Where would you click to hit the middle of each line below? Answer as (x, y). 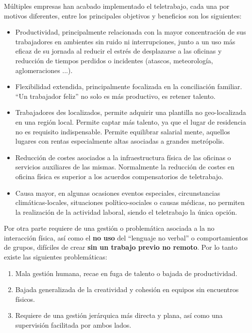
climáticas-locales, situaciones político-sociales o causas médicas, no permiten (130, 202)
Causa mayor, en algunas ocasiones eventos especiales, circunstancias (118, 193)
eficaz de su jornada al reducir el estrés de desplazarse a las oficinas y (118, 51)
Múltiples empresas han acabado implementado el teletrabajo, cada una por (117, 6)
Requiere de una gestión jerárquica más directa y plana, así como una (119, 315)
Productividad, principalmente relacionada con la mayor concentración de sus (131, 32)
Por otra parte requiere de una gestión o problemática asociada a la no (109, 228)
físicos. (25, 299)
